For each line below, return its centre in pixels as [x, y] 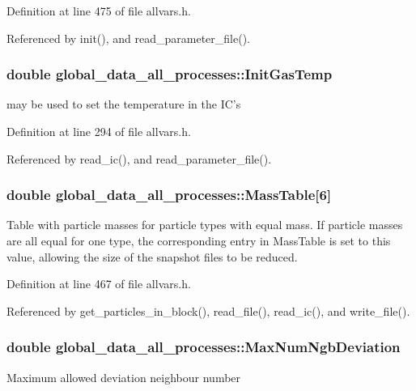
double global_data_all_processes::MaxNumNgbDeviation [204, 347]
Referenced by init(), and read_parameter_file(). [128, 38]
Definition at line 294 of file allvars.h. [99, 131]
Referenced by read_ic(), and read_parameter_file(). [139, 158]
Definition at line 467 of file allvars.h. [99, 284]
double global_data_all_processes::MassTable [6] [169, 195]
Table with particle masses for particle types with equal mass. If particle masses [205, 225]
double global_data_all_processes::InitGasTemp [170, 74]
